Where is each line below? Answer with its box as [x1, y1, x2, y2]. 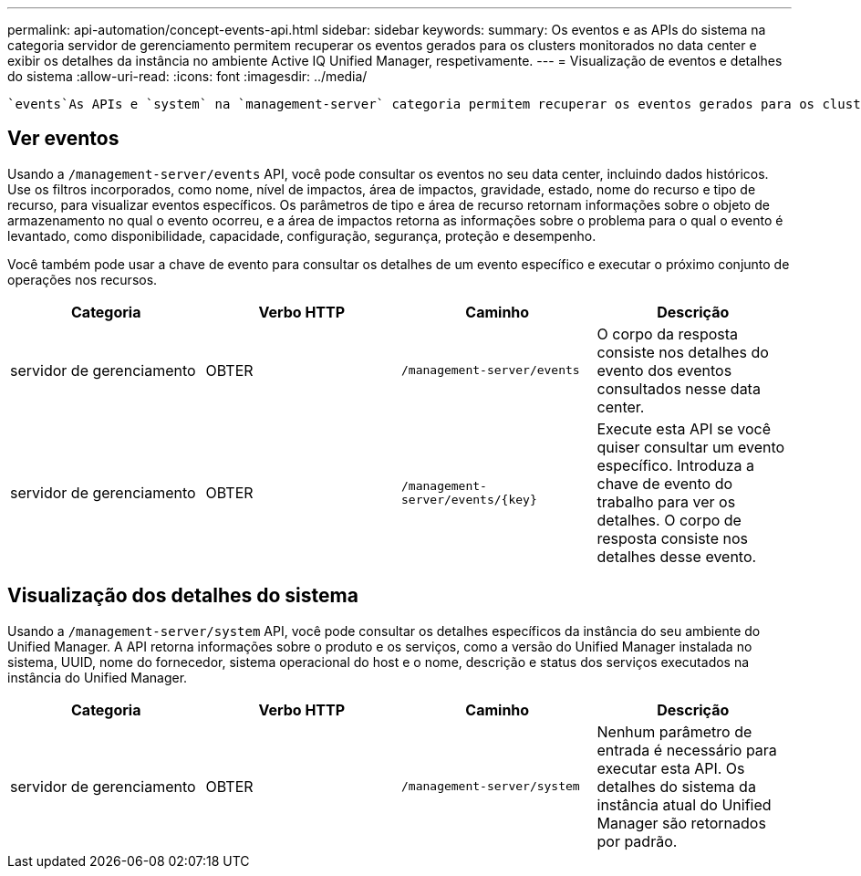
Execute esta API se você [596, 419, 771, 438]
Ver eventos [7, 127, 119, 151]
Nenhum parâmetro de [596, 722, 752, 741]
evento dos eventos [596, 360, 732, 380]
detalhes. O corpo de [596, 510, 742, 529]
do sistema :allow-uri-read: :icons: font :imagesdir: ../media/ [7, 68, 368, 84]
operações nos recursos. [7, 271, 158, 287]
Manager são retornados [596, 813, 766, 832]
